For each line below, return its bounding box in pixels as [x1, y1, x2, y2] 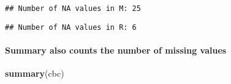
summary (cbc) [5, 67, 64, 80]
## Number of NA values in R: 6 [5, 23, 137, 32]
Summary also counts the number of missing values [5, 43, 227, 56]
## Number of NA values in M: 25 [5, 4, 141, 13]
